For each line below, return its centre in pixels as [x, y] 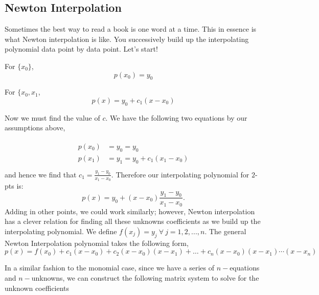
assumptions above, [35, 128]
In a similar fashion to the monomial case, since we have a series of [109, 268]
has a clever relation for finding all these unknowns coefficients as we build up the [133, 221]
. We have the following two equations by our [176, 117]
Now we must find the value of [52, 117]
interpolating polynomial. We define [61, 231]
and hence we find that [41, 174]
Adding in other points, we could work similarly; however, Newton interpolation [130, 211]
